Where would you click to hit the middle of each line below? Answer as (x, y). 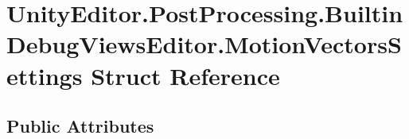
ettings (45, 75)
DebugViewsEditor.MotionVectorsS (204, 44)
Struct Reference (185, 75)
